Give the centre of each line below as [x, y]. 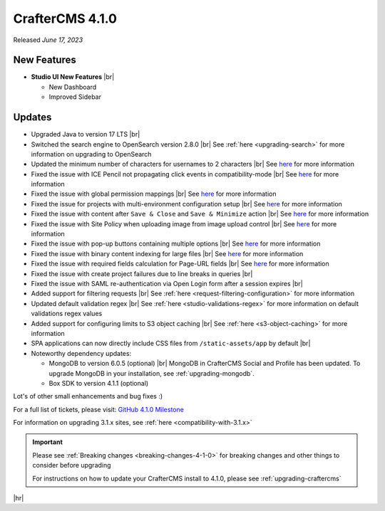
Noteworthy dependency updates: [81, 353]
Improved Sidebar [75, 97]
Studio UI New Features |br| [73, 77]
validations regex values [67, 314]
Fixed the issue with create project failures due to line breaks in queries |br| [142, 273]
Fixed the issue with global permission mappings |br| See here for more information [154, 194]
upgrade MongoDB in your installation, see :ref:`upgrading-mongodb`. [152, 373]
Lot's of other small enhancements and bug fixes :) [88, 396]
